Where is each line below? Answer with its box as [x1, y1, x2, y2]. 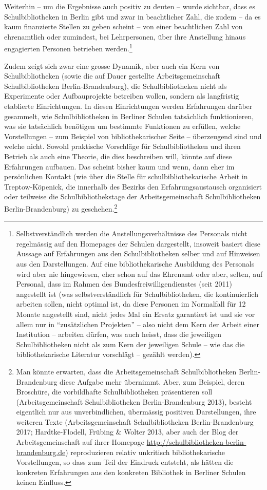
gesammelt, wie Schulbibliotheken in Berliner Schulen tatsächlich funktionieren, [4, 110, 254, 121]
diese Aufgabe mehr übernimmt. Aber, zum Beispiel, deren [60, 376, 245, 387]
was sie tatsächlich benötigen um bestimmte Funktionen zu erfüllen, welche [4, 121, 241, 131]
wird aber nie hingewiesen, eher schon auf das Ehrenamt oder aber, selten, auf [16, 268, 263, 279]
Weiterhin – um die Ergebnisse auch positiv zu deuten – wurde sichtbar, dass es [4, 1, 255, 11]
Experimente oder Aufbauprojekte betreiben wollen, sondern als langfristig [4, 90, 239, 101]
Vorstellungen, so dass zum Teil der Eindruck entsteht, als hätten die [16, 457, 234, 467]
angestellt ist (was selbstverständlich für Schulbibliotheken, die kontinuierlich [16, 288, 258, 299]
